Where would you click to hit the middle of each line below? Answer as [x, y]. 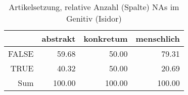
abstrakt [59, 38]
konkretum [106, 38]
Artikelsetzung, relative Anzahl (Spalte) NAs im [94, 7]
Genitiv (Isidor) [94, 18]
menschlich [158, 38]
